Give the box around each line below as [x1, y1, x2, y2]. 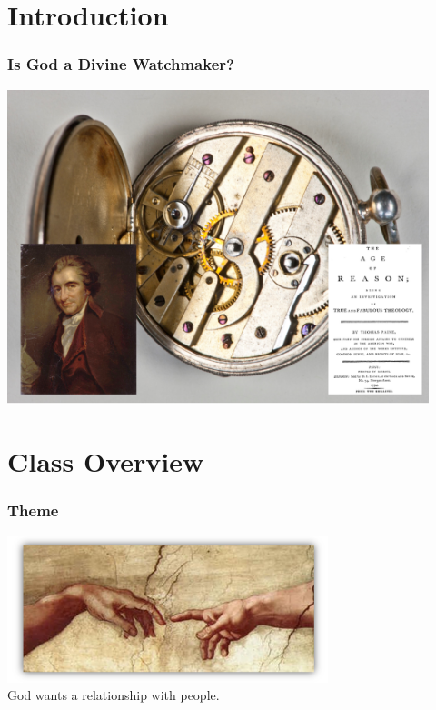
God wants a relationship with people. [7, 685, 220, 705]
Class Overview [7, 443, 204, 480]
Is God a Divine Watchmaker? [7, 53, 234, 75]
